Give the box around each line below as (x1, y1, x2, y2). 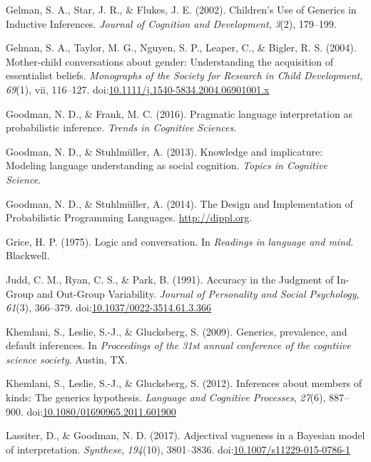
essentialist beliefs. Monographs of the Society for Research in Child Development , (6, 68, 363, 83)
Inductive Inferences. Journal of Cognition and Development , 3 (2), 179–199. (6, 16, 337, 31)
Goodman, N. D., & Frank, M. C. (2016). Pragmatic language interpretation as (6, 106, 352, 121)
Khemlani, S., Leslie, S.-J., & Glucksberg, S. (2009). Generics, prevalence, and (6, 323, 347, 338)
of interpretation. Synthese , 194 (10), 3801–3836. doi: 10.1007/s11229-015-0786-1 (6, 441, 350, 456)
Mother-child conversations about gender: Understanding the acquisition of (6, 54, 334, 69)
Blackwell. (6, 248, 50, 263)
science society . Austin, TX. (6, 351, 128, 366)
